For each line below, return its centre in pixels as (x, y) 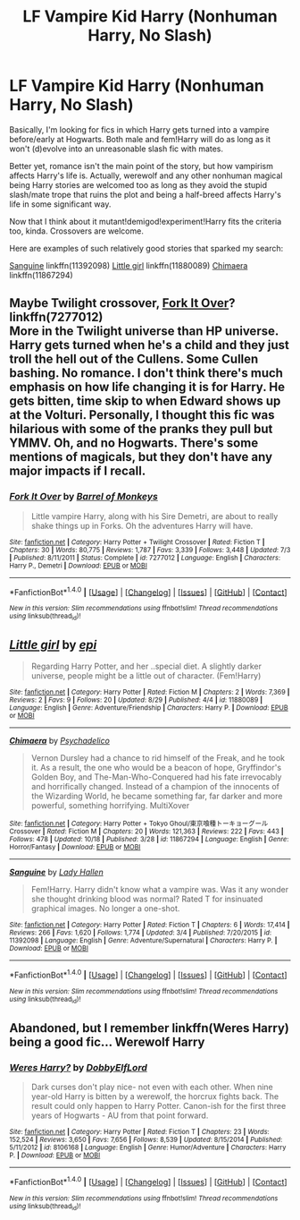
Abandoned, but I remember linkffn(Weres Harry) (150, 1028)
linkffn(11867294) (41, 275)
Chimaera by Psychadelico (59, 741)
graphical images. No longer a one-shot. (105, 909)
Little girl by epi (53, 645)
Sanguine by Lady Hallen (57, 872)
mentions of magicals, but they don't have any (141, 457)
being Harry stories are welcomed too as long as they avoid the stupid (138, 184)
